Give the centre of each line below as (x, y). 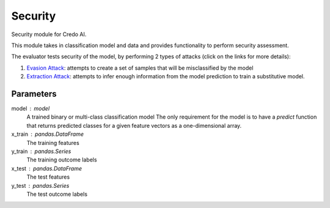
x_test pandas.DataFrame (47, 168)
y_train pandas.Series (41, 151)
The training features (53, 143)
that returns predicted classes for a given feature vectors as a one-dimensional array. (134, 125)
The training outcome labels (62, 160)
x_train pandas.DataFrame (48, 134)
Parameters (34, 94)
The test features (48, 177)
